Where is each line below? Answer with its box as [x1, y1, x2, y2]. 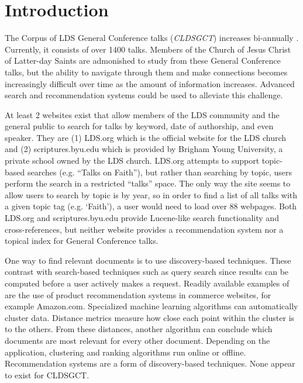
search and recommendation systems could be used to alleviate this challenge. [5, 89, 283, 101]
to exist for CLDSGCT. [5, 368, 89, 381]
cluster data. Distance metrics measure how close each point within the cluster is [5, 311, 295, 323]
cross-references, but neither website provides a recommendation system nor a [5, 223, 284, 235]
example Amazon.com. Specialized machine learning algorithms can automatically [5, 300, 298, 312]
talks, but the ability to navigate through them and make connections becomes [5, 65, 288, 78]
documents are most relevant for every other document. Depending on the [5, 334, 270, 346]
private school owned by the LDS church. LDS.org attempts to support [5, 154, 260, 167]
